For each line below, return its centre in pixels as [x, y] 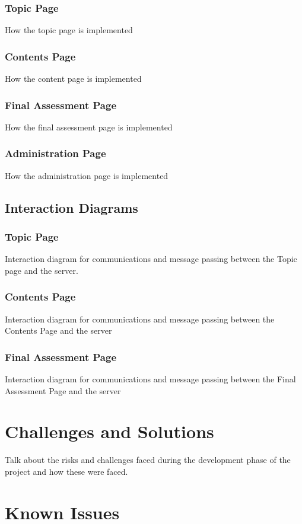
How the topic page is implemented [69, 30]
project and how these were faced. [66, 471]
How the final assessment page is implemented [89, 127]
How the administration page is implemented [87, 175]
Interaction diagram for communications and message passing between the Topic [151, 259]
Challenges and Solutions [109, 431]
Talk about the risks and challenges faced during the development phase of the [148, 460]
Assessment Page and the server [63, 390]
